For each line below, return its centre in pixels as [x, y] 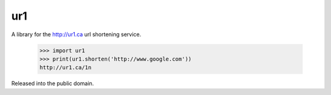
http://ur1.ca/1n [66, 68]
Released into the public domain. [53, 83]
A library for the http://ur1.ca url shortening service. [76, 34]
